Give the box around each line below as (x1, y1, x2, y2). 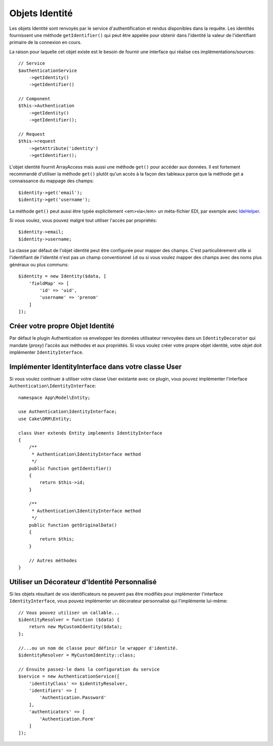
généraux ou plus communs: (9, 261, 69, 268)
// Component (18, 96, 51, 102)
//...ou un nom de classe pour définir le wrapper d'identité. (18, 645, 178, 651)
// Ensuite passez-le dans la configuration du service (18, 666, 160, 672)
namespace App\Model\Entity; (18, 395, 90, 400)
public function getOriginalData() (28, 522, 117, 528)
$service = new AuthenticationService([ (18, 674, 120, 679)
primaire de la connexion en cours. (9, 39, 82, 46)
